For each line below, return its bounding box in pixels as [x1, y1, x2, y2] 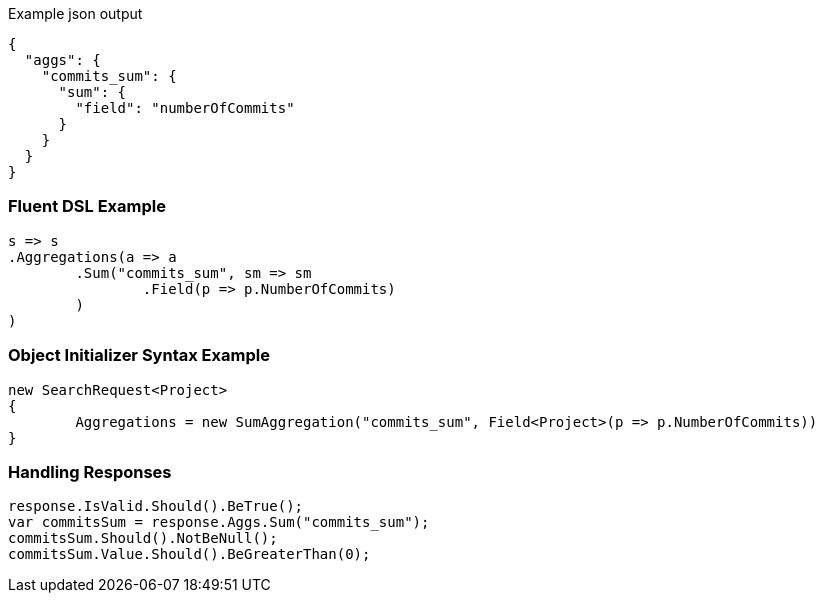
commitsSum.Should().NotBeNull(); [8, 530, 278, 547]
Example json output [8, 5, 143, 22]
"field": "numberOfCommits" [75, 100, 295, 116]
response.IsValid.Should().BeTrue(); [8, 498, 304, 515]
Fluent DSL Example [8, 196, 166, 217]
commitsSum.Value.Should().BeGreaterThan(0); [8, 546, 371, 563]
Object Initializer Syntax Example [8, 345, 270, 366]
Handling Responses [8, 461, 172, 482]
